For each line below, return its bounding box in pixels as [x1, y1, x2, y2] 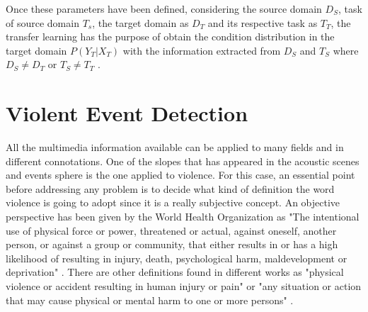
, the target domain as [92, 15, 189, 30]
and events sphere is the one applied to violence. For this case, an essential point [6, 167, 355, 182]
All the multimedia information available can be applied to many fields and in [6, 140, 344, 155]
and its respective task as [207, 15, 318, 30]
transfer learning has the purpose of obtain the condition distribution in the [6, 29, 335, 44]
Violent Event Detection [6, 99, 248, 128]
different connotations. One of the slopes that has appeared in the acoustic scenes [6, 153, 360, 168]
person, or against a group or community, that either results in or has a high [6, 237, 338, 252]
